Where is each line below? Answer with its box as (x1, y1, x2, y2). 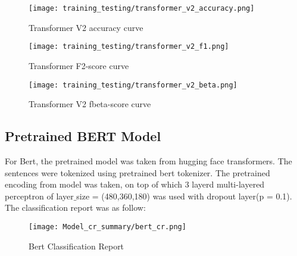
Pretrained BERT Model (5, 127, 161, 145)
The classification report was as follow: (5, 201, 146, 214)
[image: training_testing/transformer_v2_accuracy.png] (29, 4, 255, 13)
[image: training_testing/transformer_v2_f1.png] (29, 42, 229, 51)
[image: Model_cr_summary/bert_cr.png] (29, 222, 186, 231)
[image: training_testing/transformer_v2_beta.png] (29, 80, 237, 89)
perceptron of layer (5, 189, 74, 202)
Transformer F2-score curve (29, 59, 129, 71)
